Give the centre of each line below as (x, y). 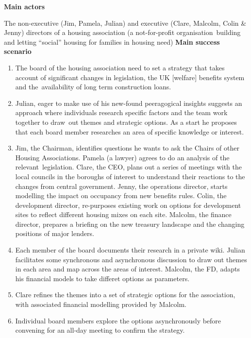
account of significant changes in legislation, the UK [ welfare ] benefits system (130, 77)
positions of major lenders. (55, 233)
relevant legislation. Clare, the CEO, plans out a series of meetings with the (128, 167)
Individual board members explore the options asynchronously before (118, 320)
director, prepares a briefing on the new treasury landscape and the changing (130, 224)
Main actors (25, 6)
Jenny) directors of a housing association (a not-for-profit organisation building (122, 32)
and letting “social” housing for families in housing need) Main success (112, 42)
